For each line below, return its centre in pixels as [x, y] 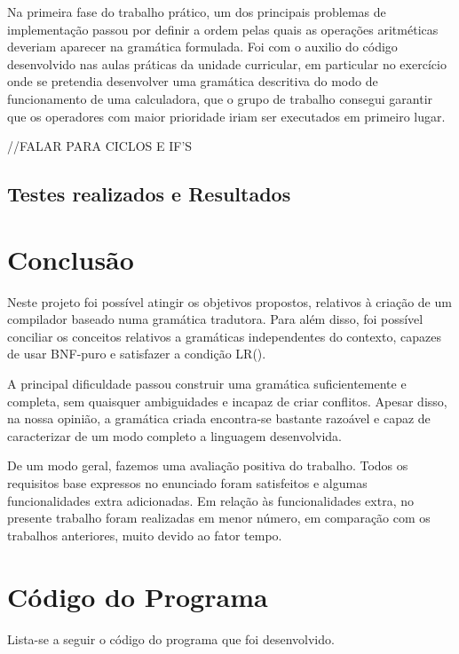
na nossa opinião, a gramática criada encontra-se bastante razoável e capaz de [219, 418]
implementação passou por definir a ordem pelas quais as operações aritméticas [223, 29]
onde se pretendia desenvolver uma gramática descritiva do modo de [193, 81]
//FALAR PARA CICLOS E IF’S [100, 146]
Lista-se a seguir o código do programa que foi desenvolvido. [171, 638]
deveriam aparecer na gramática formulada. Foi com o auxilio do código [202, 47]
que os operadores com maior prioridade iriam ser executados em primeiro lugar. [226, 116]
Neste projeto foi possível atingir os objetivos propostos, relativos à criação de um [229, 301]
